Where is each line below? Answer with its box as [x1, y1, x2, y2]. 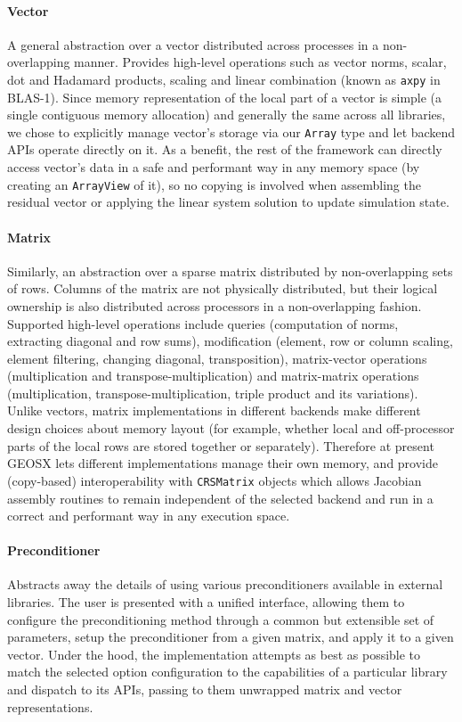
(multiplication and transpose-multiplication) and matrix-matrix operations [7, 366, 419, 385]
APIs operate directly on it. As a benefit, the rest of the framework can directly [7, 140, 442, 159]
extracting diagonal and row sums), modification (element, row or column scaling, [7, 332, 453, 350]
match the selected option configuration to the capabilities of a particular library [7, 662, 448, 681]
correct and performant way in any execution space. [7, 506, 290, 525]
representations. [7, 697, 93, 716]
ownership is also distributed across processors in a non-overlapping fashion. [7, 296, 422, 315]
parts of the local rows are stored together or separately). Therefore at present [7, 436, 434, 455]
